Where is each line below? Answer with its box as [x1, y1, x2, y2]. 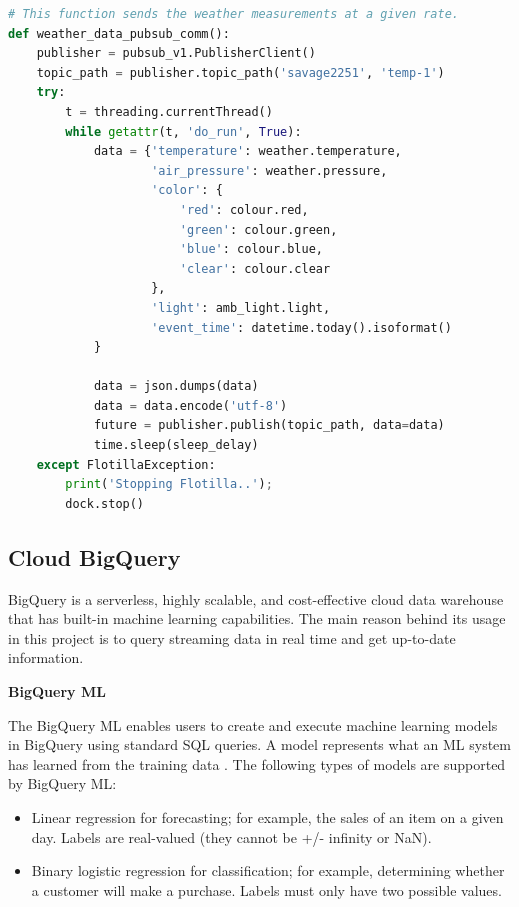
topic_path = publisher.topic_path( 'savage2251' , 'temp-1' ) [36, 65, 445, 80]
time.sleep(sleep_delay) [93, 438, 259, 453]
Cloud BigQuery [8, 541, 181, 572]
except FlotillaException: [36, 457, 216, 472]
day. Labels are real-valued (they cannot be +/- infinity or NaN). [31, 826, 432, 847]
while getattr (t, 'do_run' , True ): [65, 124, 302, 139]
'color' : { [151, 183, 223, 198]
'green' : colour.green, [179, 222, 338, 237]
